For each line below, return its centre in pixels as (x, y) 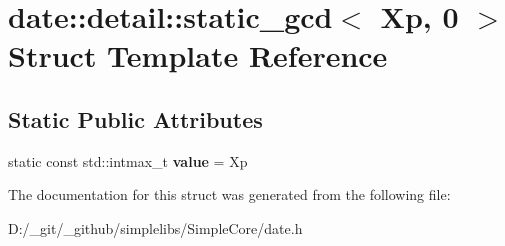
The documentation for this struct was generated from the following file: (229, 194)
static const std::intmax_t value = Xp (128, 160)
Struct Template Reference (198, 55)
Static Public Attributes (135, 118)
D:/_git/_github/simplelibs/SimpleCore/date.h (155, 227)
